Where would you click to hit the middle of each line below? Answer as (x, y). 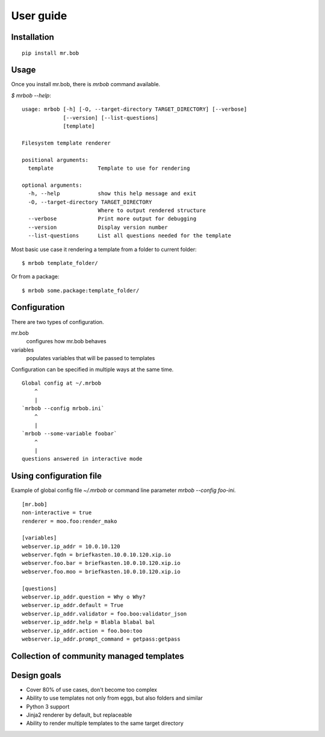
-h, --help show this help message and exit (112, 194)
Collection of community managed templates (97, 656)
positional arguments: (55, 160)
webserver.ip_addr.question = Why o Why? (84, 597)
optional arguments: (52, 185)
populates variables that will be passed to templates (91, 358)
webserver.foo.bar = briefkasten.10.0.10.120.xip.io (101, 563)
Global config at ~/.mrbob (62, 383)
